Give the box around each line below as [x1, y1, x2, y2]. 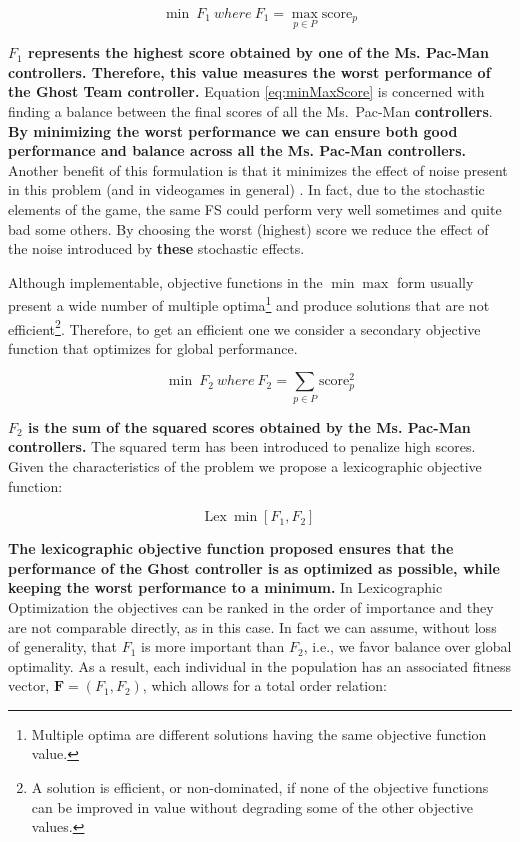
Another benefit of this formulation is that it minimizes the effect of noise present [8, 159, 508, 180]
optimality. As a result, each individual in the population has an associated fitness [8, 655, 512, 676]
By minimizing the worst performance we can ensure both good [8, 120, 458, 141]
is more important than [140, 636, 285, 657]
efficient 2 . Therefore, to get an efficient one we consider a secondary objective [8, 315, 481, 339]
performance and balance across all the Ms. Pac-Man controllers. [8, 140, 467, 161]
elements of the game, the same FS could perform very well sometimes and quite [8, 198, 502, 219]
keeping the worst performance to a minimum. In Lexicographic [8, 577, 443, 598]
